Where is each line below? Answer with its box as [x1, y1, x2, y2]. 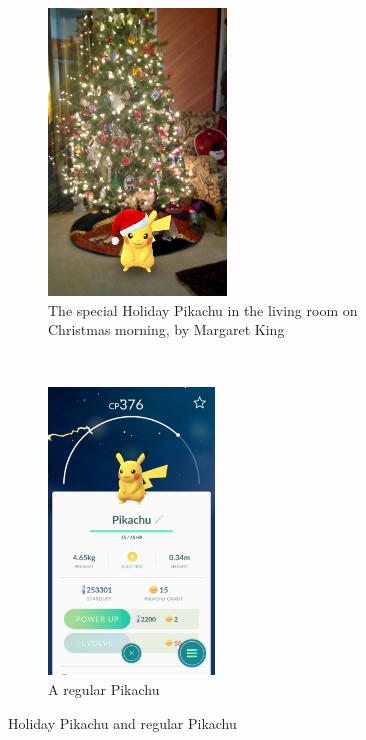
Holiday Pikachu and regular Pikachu [8, 712, 237, 733]
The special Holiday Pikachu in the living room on [48, 299, 358, 320]
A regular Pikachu [48, 678, 160, 699]
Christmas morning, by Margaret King [48, 319, 285, 340]
